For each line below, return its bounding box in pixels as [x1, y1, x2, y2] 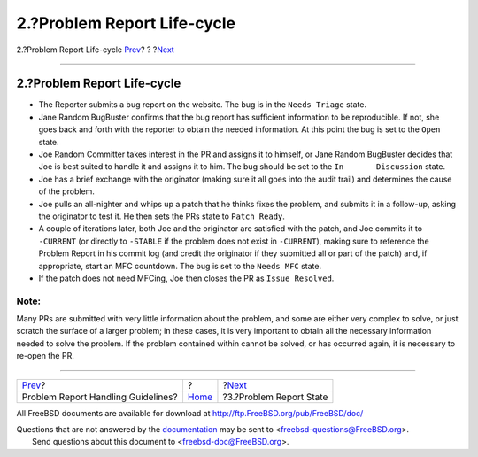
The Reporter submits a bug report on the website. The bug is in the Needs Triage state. [38, 99, 367, 110]
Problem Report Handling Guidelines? [21, 391, 178, 403]
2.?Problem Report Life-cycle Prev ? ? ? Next [16, 44, 174, 55]
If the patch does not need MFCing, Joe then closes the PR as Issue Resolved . [38, 273, 335, 283]
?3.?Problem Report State [222, 391, 328, 403]
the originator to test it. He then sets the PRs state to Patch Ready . [38, 211, 285, 221]
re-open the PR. [16, 351, 74, 361]
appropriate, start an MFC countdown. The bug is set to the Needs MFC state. [38, 260, 322, 271]
